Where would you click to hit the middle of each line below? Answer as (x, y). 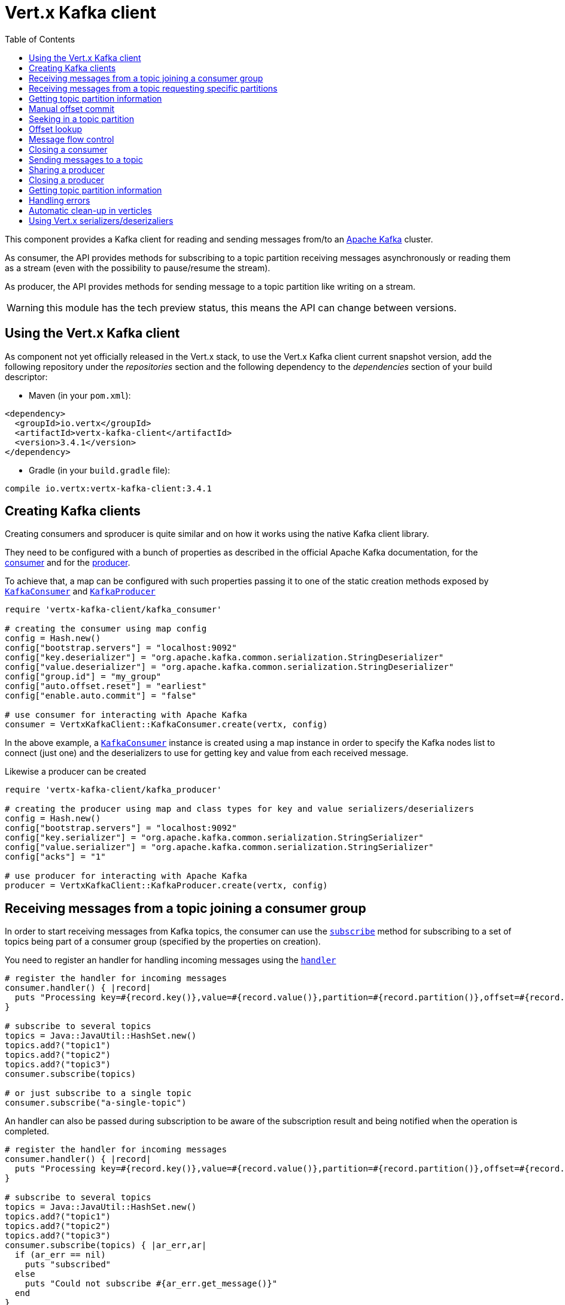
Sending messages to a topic (86, 159)
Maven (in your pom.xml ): (80, 395)
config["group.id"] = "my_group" (83, 677)
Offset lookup (55, 129)
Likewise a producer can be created (76, 772)
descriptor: (26, 377)
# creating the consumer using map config (106, 629)
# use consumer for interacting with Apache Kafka (126, 715)
